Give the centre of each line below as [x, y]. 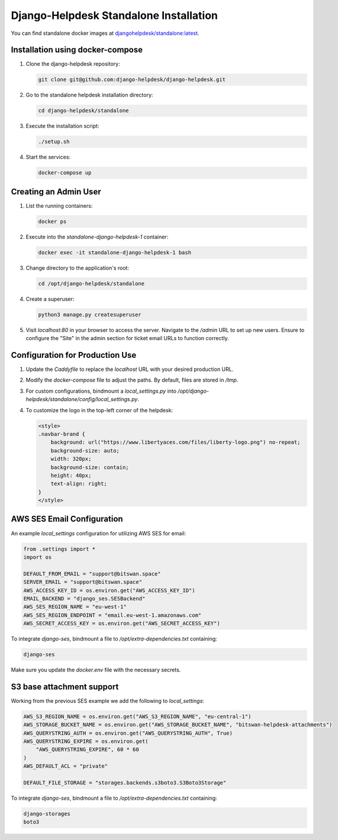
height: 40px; [71, 475]
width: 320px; [71, 459]
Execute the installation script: [62, 126]
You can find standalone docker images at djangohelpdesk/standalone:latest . [105, 33]
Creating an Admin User [56, 191]
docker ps [52, 221]
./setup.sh [54, 142]
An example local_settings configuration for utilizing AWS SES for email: [99, 533]
